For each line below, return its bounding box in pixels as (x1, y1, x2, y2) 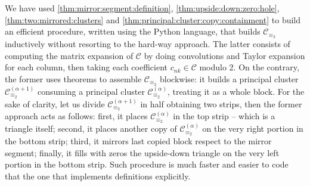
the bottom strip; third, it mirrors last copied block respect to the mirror (5, 135, 272, 147)
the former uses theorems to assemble (5, 72, 142, 85)
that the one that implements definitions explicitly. (5, 169, 191, 182)
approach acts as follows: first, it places (5, 110, 148, 122)
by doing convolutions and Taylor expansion (144, 49, 305, 61)
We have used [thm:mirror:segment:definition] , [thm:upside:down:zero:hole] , (5, 2, 280, 14)
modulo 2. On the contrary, (199, 61, 299, 73)
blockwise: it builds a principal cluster (160, 72, 299, 85)
